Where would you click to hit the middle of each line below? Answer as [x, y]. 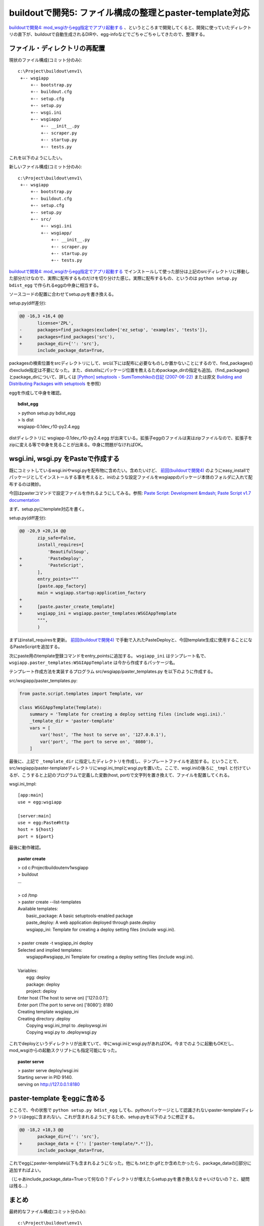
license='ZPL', [55, 323]
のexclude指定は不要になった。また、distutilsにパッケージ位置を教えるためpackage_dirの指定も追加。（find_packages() [129, 370]
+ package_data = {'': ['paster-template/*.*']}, [86, 1143]
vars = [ [40, 728]
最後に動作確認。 [26, 847]
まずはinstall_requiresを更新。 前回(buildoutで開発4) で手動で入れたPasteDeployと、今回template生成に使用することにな [131, 639]
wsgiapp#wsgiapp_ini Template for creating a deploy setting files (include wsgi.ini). [110, 957]
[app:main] [31, 795]
